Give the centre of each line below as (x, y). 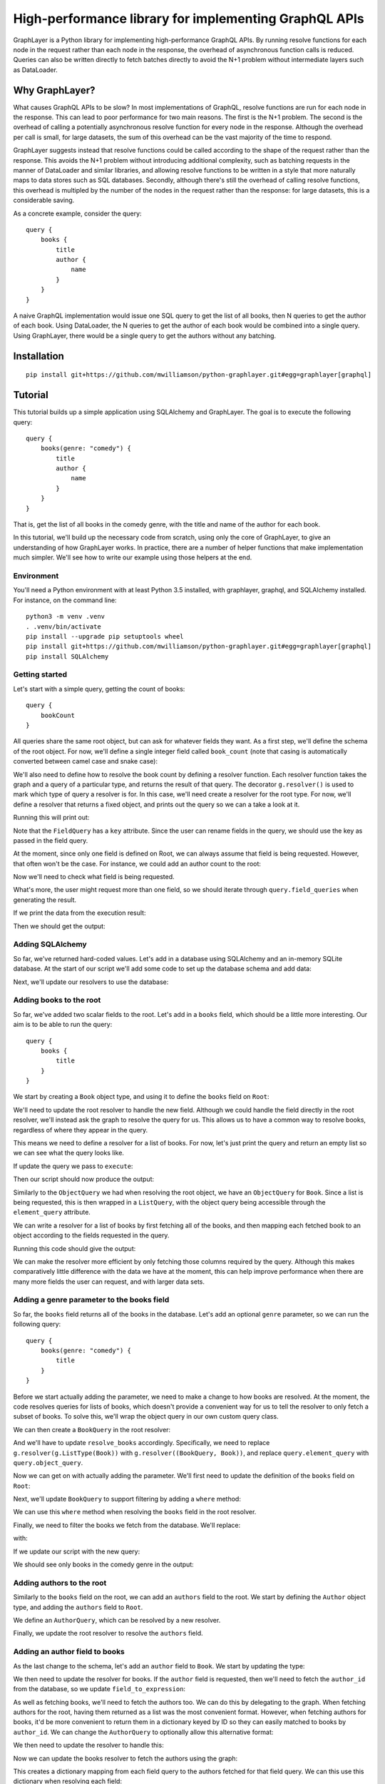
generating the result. (45, 900)
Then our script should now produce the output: (84, 1179)
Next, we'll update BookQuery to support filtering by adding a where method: (127, 1499)
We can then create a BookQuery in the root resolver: (92, 1429)
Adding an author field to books (69, 1652)
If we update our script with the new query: (77, 1551)
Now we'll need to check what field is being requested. (94, 877)
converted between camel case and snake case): (86, 761)
